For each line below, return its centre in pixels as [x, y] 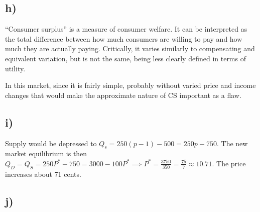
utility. [15, 68]
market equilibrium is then [46, 153]
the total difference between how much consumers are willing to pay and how [124, 38]
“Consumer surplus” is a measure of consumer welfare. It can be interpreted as [126, 29]
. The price [229, 163]
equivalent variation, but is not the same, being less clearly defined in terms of [125, 58]
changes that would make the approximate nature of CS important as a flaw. [123, 95]
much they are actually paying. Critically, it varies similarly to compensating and [130, 48]
